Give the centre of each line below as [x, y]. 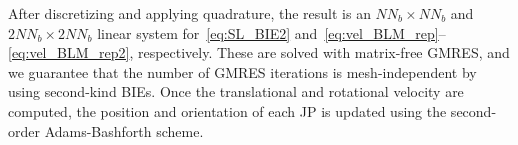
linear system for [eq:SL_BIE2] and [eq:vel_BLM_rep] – [271, 32]
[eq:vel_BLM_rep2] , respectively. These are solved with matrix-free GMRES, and [259, 52]
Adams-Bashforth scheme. [124, 130]
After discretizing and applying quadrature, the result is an [189, 13]
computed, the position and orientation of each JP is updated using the [227, 110]
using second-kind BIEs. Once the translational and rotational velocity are [236, 91]
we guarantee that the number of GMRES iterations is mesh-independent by [242, 71]
